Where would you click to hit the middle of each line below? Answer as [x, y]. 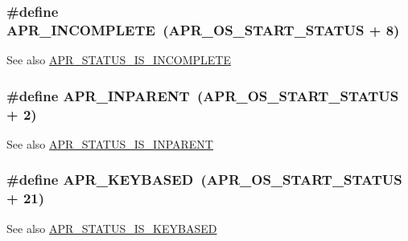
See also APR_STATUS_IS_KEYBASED [112, 228]
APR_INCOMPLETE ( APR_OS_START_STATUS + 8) [203, 29]
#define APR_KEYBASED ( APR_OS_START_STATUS [204, 180]
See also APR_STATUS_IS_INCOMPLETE [119, 60]
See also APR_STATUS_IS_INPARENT [110, 143]
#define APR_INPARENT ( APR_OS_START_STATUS [203, 95]
